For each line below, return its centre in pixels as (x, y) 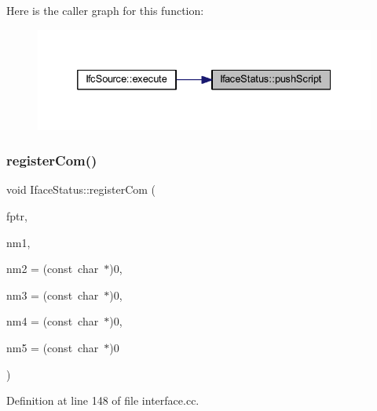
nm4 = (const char (53, 321)
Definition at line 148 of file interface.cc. (103, 400)
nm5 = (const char (53, 348)
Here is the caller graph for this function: (105, 10)
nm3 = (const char (53, 295)
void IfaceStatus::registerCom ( (81, 189)
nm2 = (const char (53, 269)
